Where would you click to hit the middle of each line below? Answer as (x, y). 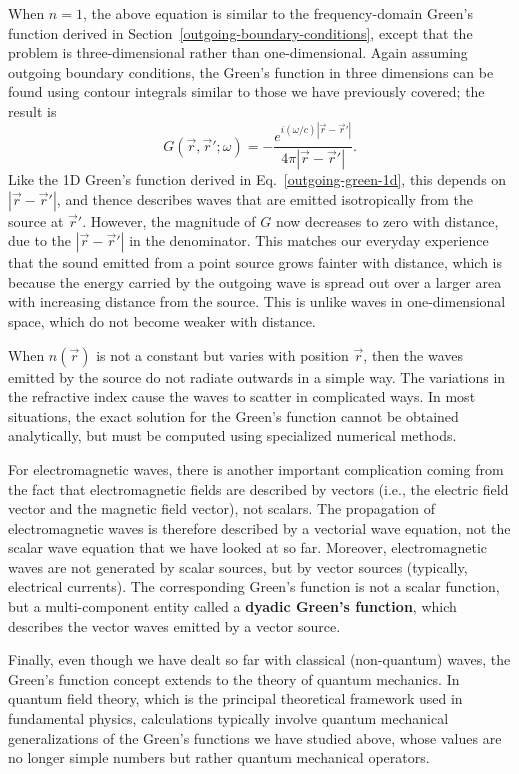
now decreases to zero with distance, (387, 220)
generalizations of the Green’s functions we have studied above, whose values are (255, 737)
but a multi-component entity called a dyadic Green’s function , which (232, 606)
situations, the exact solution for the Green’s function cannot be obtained (233, 415)
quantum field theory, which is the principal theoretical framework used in (235, 698)
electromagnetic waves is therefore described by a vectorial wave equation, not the (259, 527)
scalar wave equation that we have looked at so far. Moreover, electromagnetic (248, 547)
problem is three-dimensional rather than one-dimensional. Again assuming (238, 52)
